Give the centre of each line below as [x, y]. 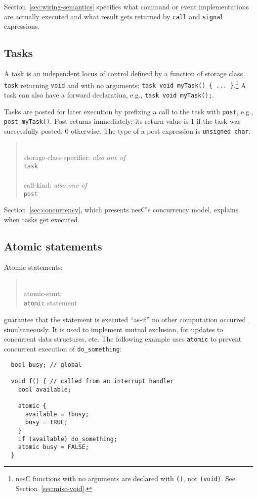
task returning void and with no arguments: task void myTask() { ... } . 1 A [125, 84]
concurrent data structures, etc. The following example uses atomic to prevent [123, 339]
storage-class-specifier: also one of [74, 157]
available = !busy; [57, 414]
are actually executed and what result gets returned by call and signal [114, 16]
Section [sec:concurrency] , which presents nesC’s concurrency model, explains [121, 210]
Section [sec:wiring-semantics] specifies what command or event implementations [127, 6]
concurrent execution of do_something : [63, 348]
